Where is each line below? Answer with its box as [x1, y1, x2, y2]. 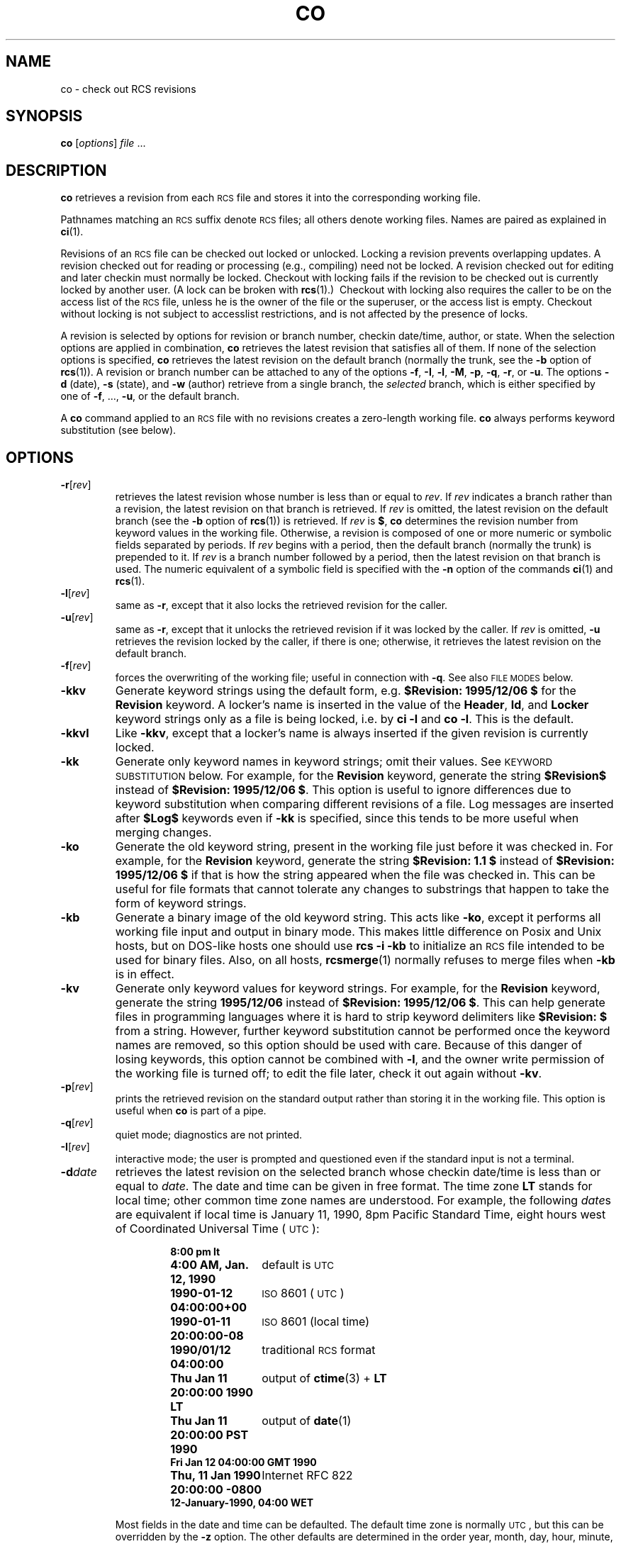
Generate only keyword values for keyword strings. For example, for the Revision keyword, [115, 981, 600, 996]
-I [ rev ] [60, 1141, 90, 1153]
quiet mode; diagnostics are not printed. [115, 1129, 303, 1141]
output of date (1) [262, 1414, 352, 1428]
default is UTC [262, 1258, 334, 1272]
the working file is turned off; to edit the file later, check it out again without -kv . [115, 1066, 542, 1081]
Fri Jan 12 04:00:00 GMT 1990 [170, 1456, 317, 1469]
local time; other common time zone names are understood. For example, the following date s [115, 1193, 612, 1208]
